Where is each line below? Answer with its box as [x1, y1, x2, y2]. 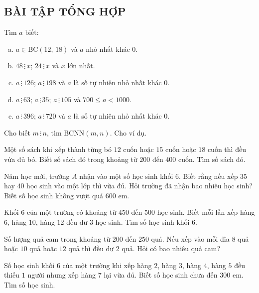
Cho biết [4, 127, 30, 138]
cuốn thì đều [207, 144, 246, 154]
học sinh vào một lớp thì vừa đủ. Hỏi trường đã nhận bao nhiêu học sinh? [26, 180, 253, 191]
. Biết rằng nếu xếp [178, 170, 238, 181]
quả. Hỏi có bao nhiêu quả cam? [122, 243, 221, 254]
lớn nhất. [67, 60, 95, 71]
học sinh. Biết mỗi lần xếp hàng [157, 207, 255, 217]
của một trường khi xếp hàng [62, 260, 152, 270]
